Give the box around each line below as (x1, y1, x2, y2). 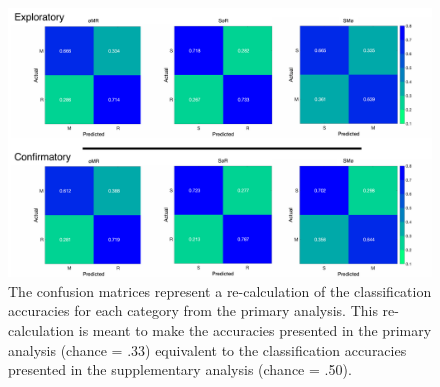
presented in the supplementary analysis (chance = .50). (8, 359, 352, 380)
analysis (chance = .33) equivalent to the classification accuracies (8, 339, 407, 360)
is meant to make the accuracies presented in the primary (78, 319, 432, 340)
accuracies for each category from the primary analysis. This (8, 300, 378, 321)
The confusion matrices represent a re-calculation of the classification (8, 280, 432, 301)
